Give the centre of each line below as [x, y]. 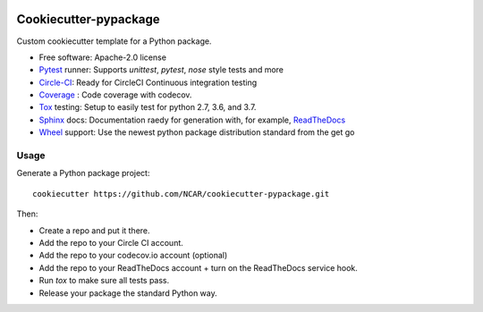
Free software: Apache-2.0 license [103, 57]
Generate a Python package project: [83, 173]
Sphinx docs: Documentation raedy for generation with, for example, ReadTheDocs [192, 120]
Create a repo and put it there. [95, 230]
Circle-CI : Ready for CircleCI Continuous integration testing [148, 82]
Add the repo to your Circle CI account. [111, 242]
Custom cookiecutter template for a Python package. [114, 41]
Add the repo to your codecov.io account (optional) [133, 256]
